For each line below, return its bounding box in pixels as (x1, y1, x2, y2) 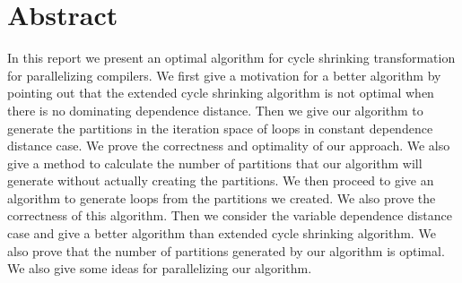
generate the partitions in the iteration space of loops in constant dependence (7, 118, 433, 137)
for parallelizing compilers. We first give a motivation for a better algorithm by (7, 65, 441, 84)
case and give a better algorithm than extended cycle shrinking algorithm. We (7, 224, 436, 243)
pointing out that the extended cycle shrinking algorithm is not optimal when (7, 83, 434, 102)
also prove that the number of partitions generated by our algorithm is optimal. (7, 241, 445, 260)
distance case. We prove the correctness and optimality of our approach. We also (7, 136, 450, 155)
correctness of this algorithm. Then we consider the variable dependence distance (7, 206, 452, 225)
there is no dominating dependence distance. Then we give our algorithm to (7, 100, 423, 119)
